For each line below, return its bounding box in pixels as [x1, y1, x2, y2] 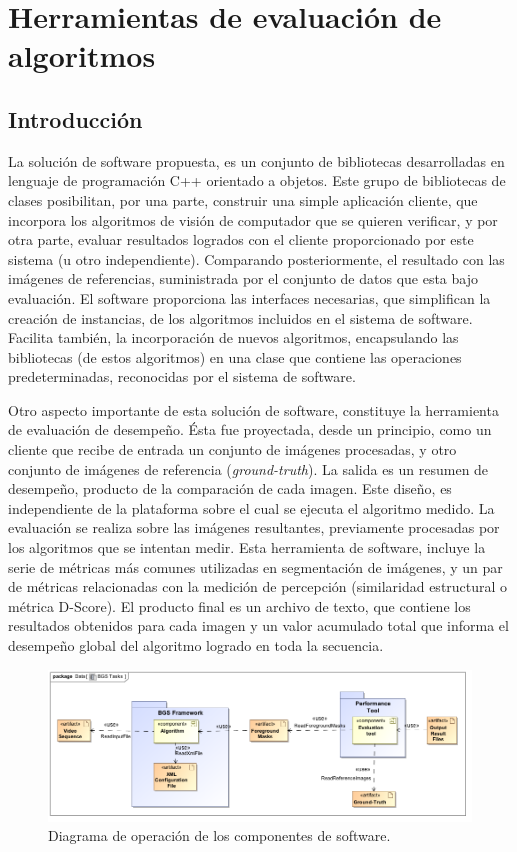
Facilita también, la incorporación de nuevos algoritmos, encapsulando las [8, 327, 459, 348]
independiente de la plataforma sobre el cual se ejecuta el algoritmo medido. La [8, 497, 495, 518]
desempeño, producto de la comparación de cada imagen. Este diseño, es [8, 478, 452, 499]
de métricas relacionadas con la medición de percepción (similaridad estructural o [8, 576, 508, 597]
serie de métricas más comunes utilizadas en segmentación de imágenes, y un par [8, 556, 503, 577]
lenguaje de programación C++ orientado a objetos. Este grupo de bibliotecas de [8, 170, 506, 191]
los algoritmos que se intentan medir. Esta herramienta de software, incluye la [8, 537, 486, 558]
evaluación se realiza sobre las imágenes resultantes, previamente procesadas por [8, 517, 500, 538]
